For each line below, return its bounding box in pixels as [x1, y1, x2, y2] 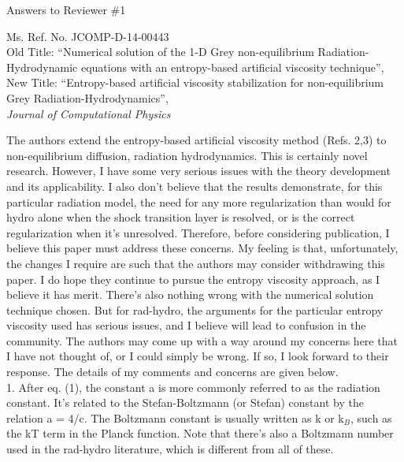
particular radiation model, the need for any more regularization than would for [6, 193, 391, 210]
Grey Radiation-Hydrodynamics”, [6, 89, 169, 106]
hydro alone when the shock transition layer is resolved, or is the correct [6, 209, 355, 225]
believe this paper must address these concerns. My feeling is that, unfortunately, [6, 240, 398, 256]
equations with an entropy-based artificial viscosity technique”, [80, 58, 384, 75]
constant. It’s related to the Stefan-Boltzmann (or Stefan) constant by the [6, 394, 364, 411]
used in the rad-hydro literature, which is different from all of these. [6, 441, 334, 457]
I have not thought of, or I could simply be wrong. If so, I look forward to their [6, 348, 389, 364]
